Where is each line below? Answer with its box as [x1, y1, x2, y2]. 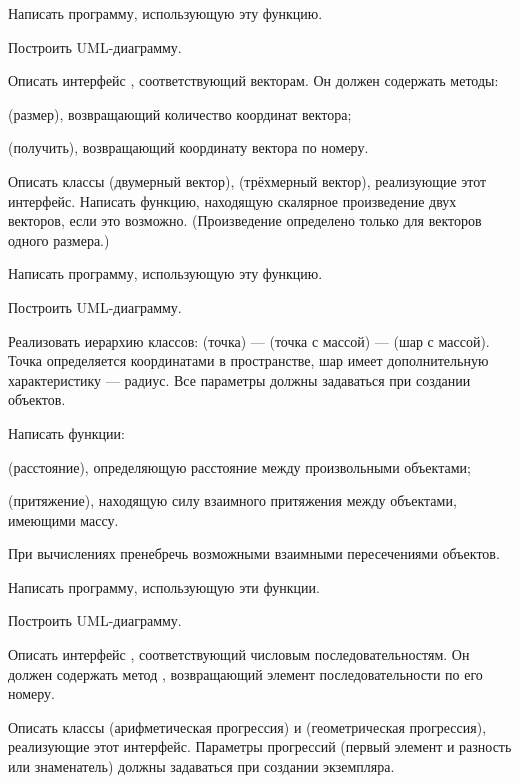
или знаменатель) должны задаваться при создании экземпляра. [8, 756, 395, 777]
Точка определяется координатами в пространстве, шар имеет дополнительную [8, 350, 489, 371]
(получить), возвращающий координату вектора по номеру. [8, 137, 369, 158]
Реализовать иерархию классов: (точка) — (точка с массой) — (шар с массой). [8, 330, 490, 351]
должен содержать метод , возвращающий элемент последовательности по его [8, 663, 483, 684]
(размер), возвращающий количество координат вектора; [8, 103, 352, 124]
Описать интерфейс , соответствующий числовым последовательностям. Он [8, 644, 470, 665]
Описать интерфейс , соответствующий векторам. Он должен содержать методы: [8, 70, 499, 91]
